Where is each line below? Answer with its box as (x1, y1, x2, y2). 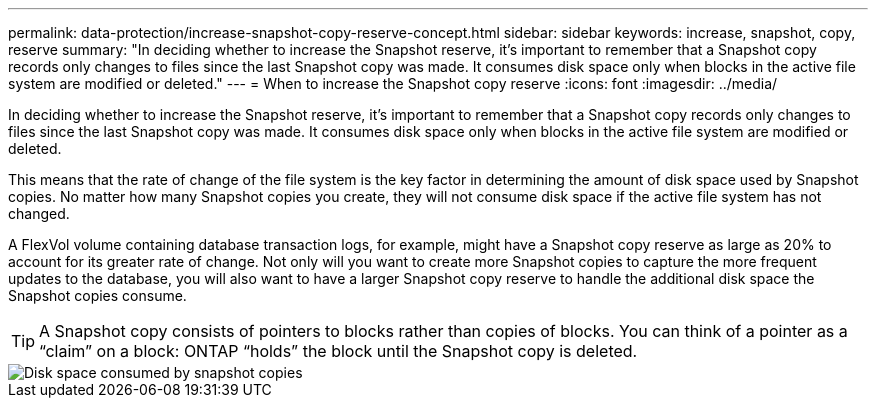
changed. (8, 205, 70, 222)
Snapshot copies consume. (8, 287, 187, 304)
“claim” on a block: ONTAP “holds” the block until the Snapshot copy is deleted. (39, 341, 638, 361)
